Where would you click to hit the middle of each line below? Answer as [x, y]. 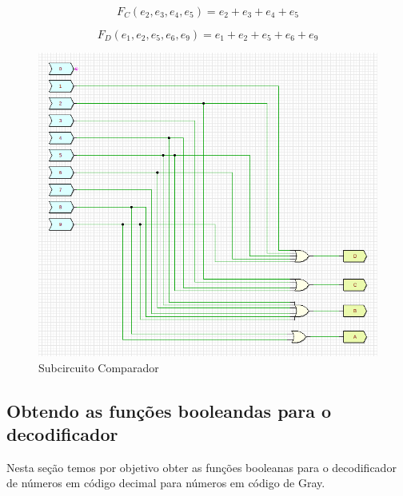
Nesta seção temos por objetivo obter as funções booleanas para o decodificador [201, 467]
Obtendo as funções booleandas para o [169, 410]
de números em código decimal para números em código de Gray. [166, 483]
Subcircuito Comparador [99, 367]
